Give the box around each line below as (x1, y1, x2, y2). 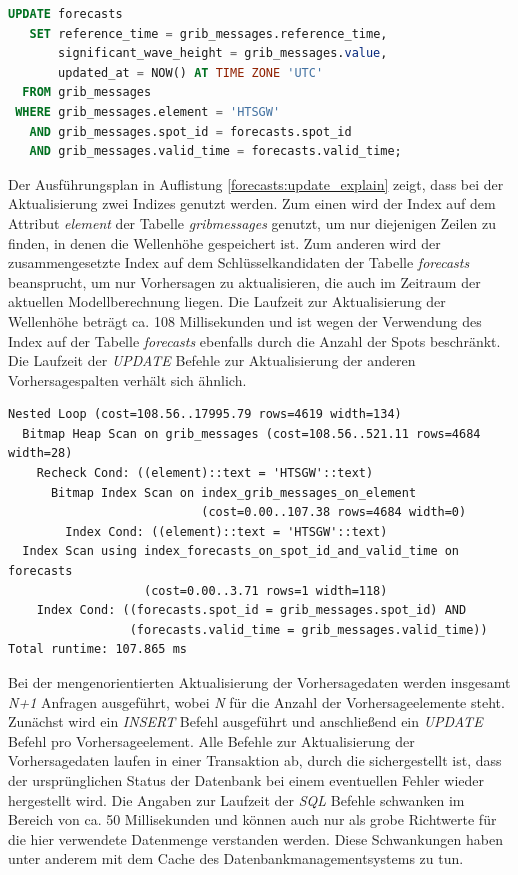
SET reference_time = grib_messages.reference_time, (29, 26, 388, 41)
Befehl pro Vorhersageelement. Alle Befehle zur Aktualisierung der (8, 730, 415, 751)
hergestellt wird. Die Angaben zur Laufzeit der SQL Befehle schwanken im (8, 789, 465, 810)
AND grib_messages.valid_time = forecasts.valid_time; (29, 144, 402, 159)
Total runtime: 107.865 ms (8, 642, 187, 657)
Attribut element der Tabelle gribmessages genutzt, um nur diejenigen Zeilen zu (8, 212, 497, 233)
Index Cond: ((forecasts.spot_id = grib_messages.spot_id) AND (36, 603, 467, 618)
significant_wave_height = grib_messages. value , (58, 46, 388, 61)
